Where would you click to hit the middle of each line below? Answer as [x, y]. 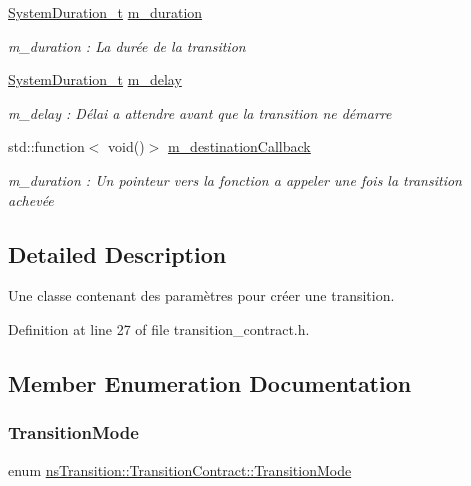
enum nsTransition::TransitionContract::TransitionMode [180, 469]
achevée [31, 199]
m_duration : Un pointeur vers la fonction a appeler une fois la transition [235, 179]
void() [126, 146]
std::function [46, 146]
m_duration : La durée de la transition [127, 45]
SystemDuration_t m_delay [95, 79]
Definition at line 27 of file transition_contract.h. [159, 328]
